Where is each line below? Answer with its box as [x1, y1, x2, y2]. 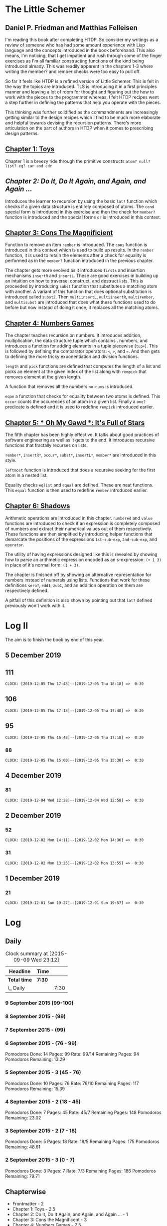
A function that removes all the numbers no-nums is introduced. [5, 383, 134, 389]
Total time [7, 976, 32, 983]
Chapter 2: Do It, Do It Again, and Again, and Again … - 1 [12, 1211, 128, 1217]
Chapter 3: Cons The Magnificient [5, 228, 113, 237]
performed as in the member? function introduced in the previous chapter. [5, 257, 154, 263]
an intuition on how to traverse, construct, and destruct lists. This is [5, 278, 144, 284]
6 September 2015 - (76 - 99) [5, 1039, 77, 1046]
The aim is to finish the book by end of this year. [5, 636, 104, 642]
